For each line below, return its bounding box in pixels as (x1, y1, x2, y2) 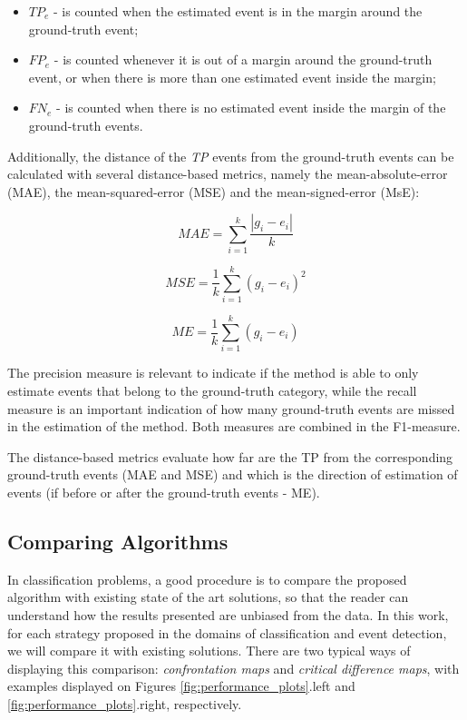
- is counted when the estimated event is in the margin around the (54, 2, 423, 20)
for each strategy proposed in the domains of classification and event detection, (7, 623, 447, 642)
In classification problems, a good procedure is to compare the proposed (7, 569, 407, 588)
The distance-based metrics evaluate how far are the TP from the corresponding (7, 447, 453, 466)
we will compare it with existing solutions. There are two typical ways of (7, 641, 411, 660)
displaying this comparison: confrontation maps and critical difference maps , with (7, 658, 460, 677)
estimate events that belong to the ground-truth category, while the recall (7, 380, 417, 399)
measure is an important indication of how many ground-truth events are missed (7, 399, 455, 418)
